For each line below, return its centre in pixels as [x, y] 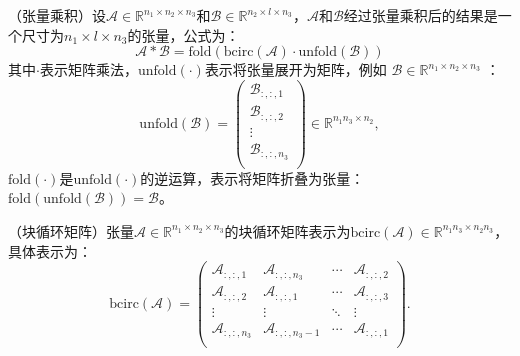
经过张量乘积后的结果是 [420, 15]
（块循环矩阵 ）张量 [71, 230]
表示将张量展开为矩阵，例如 [295, 69]
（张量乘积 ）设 [57, 15]
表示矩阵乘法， [88, 69]
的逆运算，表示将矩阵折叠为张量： [252, 177]
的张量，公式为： [183, 34]
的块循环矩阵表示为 [287, 230]
